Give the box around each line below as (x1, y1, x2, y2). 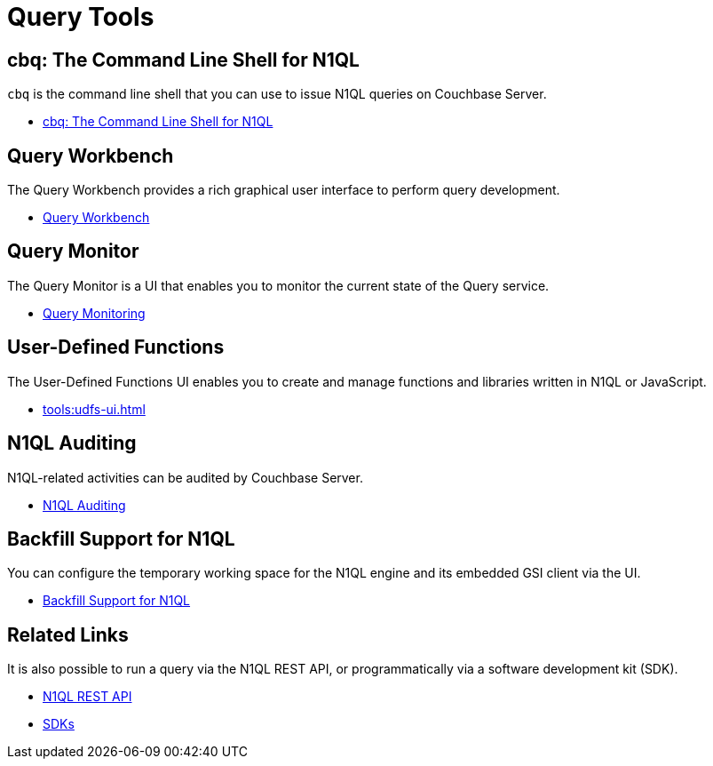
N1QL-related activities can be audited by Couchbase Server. (7, 469, 363, 485)
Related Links (7, 623, 129, 646)
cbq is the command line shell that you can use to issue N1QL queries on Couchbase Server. (7, 86, 547, 102)
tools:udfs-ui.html (43, 401, 146, 417)
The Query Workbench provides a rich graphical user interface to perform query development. (7, 182, 560, 198)
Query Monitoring (43, 305, 146, 321)
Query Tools (7, 2, 154, 32)
